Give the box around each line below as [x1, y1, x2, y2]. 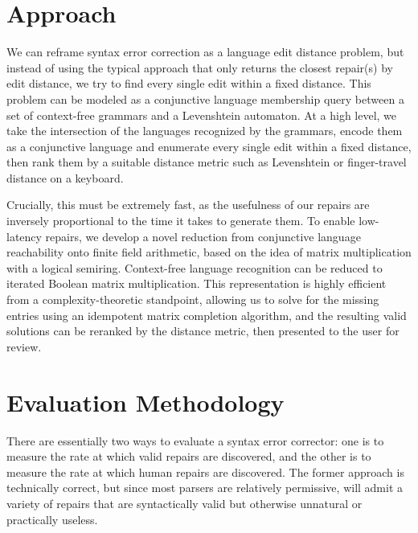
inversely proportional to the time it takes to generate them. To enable [6, 212, 355, 229]
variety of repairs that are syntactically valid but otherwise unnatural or [6, 494, 363, 511]
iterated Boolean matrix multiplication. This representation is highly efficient [6, 275, 387, 292]
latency [6, 228, 42, 244]
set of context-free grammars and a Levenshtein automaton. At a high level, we [6, 106, 397, 123]
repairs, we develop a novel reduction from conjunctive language [45, 228, 361, 244]
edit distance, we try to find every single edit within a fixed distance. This [6, 75, 371, 92]
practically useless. [6, 510, 98, 527]
